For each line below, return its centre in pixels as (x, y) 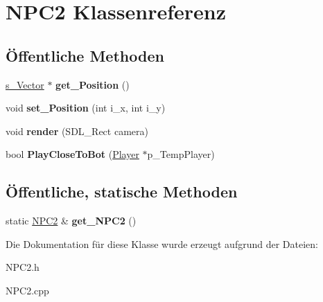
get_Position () (93, 84)
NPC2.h (23, 267)
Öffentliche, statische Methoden (122, 192)
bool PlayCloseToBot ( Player (72, 154)
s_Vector (25, 84)
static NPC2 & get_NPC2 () (71, 221)
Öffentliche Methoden (85, 55)
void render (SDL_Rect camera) (77, 131)
